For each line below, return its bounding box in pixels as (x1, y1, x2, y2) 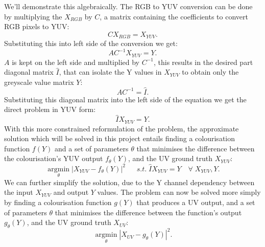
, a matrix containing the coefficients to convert (100, 11, 248, 21)
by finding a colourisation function (4, 196, 112, 207)
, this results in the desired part (153, 56, 253, 67)
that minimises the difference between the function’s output (55, 207, 242, 217)
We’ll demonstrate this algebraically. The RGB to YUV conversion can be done (4, 1, 253, 11)
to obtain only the (182, 66, 239, 77)
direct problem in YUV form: (4, 104, 96, 115)
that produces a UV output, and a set (136, 196, 255, 207)
